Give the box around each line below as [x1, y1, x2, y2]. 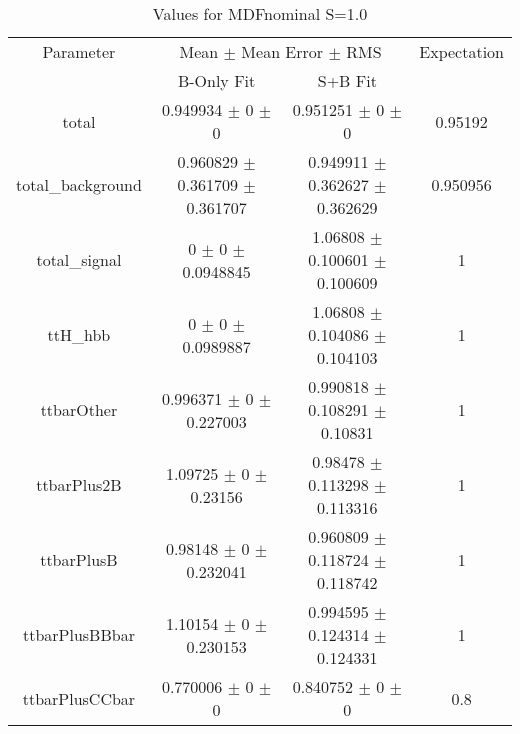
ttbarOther [40, 398, 118, 421]
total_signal [36, 248, 122, 271]
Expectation [419, 40, 504, 63]
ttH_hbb [47, 323, 111, 346]
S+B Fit [317, 69, 377, 92]
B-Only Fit [177, 69, 256, 92]
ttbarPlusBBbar [22, 623, 135, 646]
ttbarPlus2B [36, 473, 122, 496]
